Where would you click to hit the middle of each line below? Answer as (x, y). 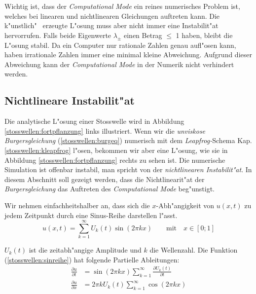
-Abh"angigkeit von (185, 205)
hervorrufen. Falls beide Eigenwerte (58, 35)
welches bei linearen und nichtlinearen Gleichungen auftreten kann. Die (112, 16)
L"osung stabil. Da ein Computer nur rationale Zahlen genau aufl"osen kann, (120, 45)
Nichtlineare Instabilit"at (70, 100)
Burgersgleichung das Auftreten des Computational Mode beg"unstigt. (110, 189)
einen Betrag (143, 35)
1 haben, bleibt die (204, 35)
